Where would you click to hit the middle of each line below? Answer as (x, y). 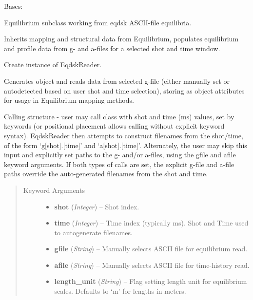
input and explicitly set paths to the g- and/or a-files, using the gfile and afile (120, 155)
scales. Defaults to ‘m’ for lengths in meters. (120, 291)
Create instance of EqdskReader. (53, 65)
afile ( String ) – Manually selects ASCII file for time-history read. (152, 265)
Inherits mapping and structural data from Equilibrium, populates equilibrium (121, 39)
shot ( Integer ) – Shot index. (97, 206)
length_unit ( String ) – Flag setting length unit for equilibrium (151, 281)
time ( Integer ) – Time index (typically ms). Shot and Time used (151, 223)
